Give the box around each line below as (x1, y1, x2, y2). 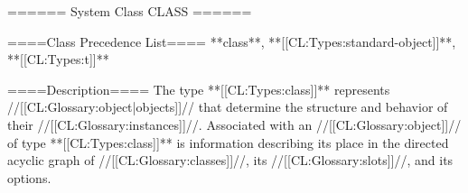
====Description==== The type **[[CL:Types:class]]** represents (7, 79, 390, 98)
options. (7, 168, 51, 187)
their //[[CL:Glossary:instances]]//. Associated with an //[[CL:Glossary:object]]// (7, 115, 462, 133)
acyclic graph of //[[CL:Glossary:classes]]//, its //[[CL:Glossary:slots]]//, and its (7, 151, 454, 170)
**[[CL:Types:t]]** (7, 50, 109, 69)
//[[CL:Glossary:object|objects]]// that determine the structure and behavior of (7, 97, 448, 116)
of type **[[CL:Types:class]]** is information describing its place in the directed (7, 133, 449, 152)
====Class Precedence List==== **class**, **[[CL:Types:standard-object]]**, (7, 32, 456, 51)
